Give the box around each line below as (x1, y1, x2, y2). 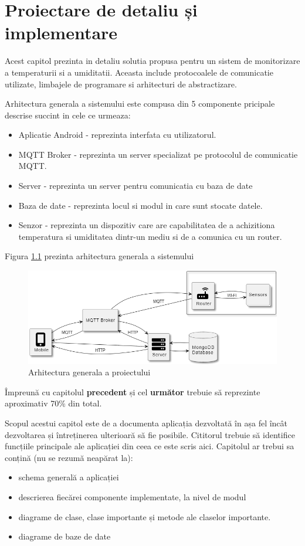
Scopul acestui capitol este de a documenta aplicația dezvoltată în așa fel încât (5, 417, 288, 429)
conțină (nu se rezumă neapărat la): (5, 451, 133, 463)
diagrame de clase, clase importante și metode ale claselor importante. (18, 510, 271, 523)
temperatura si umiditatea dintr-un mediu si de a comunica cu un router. (18, 230, 282, 242)
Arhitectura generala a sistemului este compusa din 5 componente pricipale (5, 97, 275, 110)
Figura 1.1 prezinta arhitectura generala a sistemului (5, 250, 194, 262)
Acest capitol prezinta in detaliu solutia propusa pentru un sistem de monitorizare (5, 55, 300, 67)
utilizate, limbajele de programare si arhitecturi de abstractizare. (5, 77, 237, 90)
